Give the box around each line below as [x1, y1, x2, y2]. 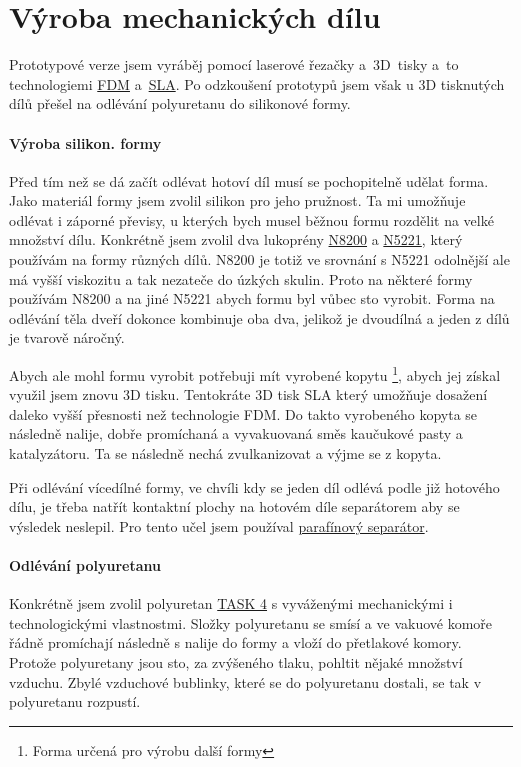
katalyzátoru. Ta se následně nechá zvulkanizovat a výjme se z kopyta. [9, 443, 442, 464]
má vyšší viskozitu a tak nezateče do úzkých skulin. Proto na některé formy [9, 268, 473, 289]
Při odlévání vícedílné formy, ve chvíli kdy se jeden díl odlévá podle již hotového [9, 476, 500, 497]
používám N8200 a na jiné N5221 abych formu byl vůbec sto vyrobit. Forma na [9, 288, 495, 309]
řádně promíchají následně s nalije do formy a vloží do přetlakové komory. [9, 632, 462, 653]
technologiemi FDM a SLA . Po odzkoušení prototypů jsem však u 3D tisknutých [9, 73, 505, 94]
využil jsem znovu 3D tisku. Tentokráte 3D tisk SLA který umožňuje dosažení [9, 384, 488, 405]
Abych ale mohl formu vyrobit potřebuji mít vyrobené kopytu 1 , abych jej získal [9, 362, 501, 385]
